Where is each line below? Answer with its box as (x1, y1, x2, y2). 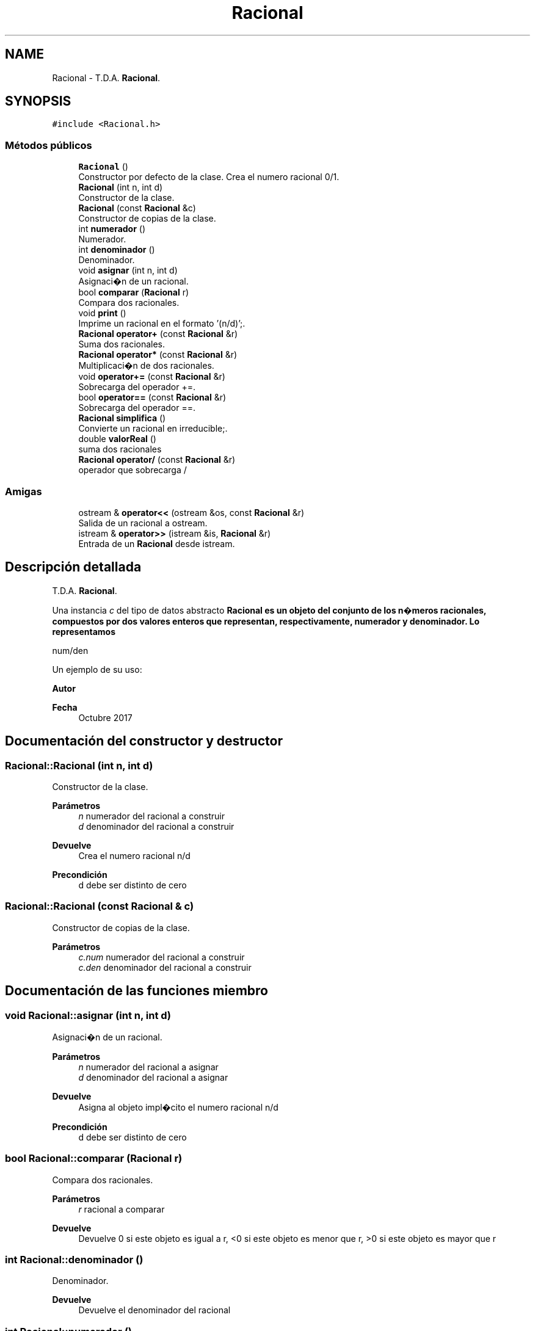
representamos (52, 626, 116, 637)
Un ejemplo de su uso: (52, 664, 142, 675)
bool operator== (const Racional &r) (78, 392, 227, 403)
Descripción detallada (5, 559, 142, 575)
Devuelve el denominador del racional (78, 1305, 231, 1316)
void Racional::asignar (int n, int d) (5, 1009, 172, 1021)
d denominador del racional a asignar (78, 1072, 228, 1083)
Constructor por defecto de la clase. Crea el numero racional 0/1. (78, 172, 340, 183)
